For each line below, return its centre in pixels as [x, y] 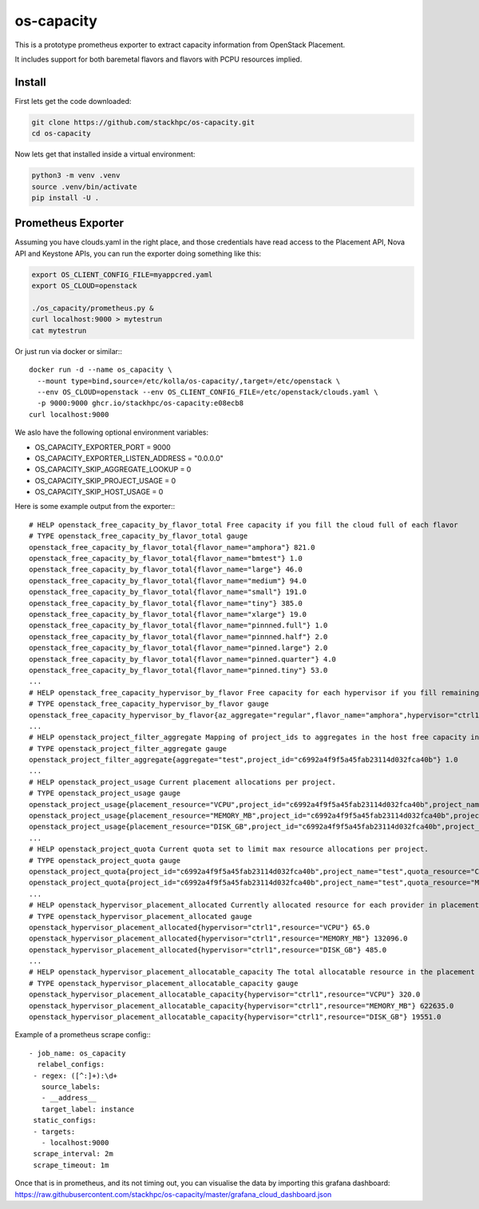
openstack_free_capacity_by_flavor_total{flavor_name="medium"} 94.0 [168, 581]
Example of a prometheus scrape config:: [83, 1035]
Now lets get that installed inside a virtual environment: [105, 154]
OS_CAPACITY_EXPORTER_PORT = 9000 [103, 447]
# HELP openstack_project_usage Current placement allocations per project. [183, 782]
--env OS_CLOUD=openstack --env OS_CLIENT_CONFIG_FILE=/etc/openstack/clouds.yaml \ [208, 392]
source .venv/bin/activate [84, 187]
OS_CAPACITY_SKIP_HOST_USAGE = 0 [99, 492]
